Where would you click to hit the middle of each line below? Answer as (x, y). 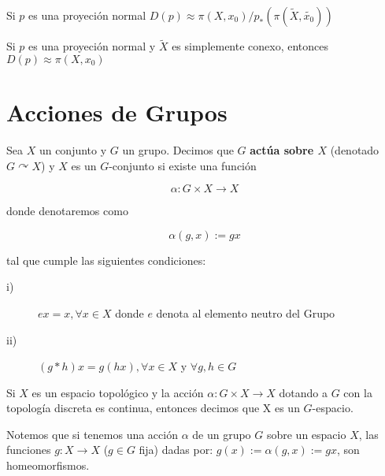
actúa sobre (282, 149)
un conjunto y (73, 149)
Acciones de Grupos (117, 112)
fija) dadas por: (176, 450)
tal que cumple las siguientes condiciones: (106, 260)
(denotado (355, 149)
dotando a (303, 392)
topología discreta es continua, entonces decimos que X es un (153, 408)
